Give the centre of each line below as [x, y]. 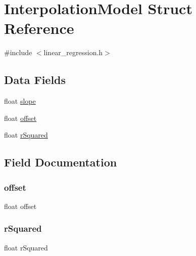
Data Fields [35, 80]
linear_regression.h [73, 52]
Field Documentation [61, 162]
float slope [20, 101]
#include [18, 52]
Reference [39, 28]
